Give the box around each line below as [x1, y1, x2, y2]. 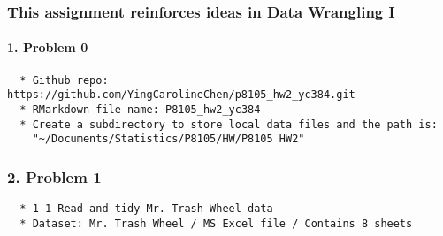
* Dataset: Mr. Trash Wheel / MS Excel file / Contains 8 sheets [19, 217, 413, 230]
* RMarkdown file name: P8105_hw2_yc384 [19, 103, 261, 116]
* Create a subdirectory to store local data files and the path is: [19, 118, 438, 131]
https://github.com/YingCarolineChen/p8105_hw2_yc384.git [7, 88, 355, 102]
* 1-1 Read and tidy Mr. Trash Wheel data [19, 202, 273, 216]
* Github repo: [19, 73, 109, 87]
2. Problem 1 [7, 165, 102, 187]
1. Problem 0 [7, 38, 88, 57]
